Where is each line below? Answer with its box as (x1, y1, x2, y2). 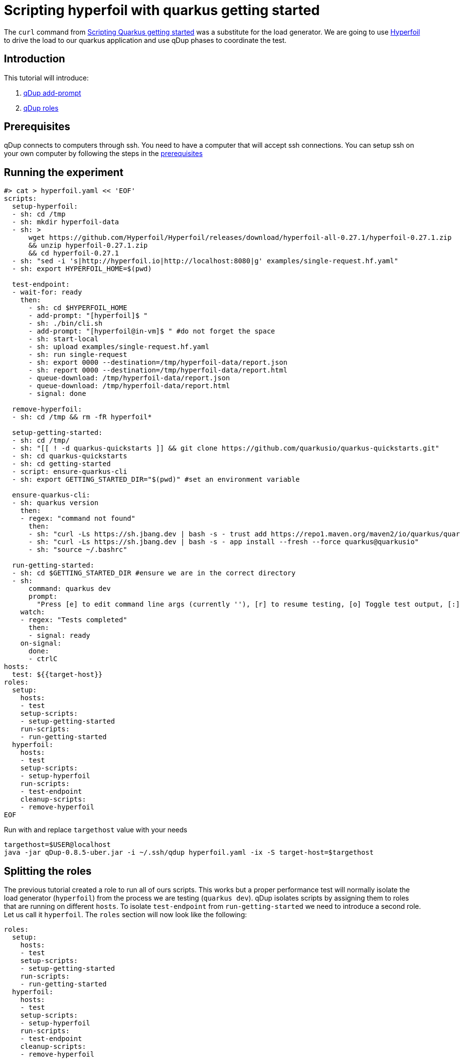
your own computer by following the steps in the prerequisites (4, 149, 203, 158)
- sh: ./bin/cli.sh (28, 319, 103, 328)
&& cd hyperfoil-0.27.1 (28, 249, 119, 257)
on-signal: (20, 639, 62, 648)
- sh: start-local (28, 335, 98, 343)
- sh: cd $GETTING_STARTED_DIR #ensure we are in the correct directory (12, 569, 296, 577)
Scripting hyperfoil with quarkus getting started (4, 2, 320, 19)
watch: (20, 608, 45, 616)
